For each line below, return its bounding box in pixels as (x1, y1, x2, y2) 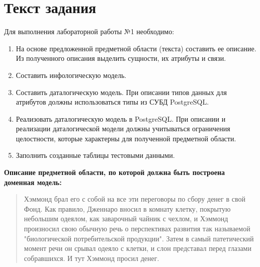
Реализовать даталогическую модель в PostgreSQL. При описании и (16, 113, 226, 124)
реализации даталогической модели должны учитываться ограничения (16, 123, 230, 134)
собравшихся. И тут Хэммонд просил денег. (24, 252, 159, 263)
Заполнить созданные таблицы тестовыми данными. (16, 150, 175, 160)
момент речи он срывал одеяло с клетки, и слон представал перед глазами (24, 243, 251, 253)
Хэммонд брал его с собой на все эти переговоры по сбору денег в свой (24, 194, 245, 204)
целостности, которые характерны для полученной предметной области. (16, 133, 236, 143)
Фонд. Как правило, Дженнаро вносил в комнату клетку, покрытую (24, 203, 231, 214)
